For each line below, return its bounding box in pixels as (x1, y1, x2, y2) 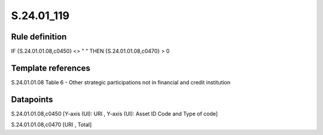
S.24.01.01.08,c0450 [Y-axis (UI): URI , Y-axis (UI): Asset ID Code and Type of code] (11, 110, 218, 117)
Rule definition (11, 32, 67, 42)
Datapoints (11, 94, 53, 105)
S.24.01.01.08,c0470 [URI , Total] (11, 121, 92, 128)
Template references (11, 63, 91, 73)
